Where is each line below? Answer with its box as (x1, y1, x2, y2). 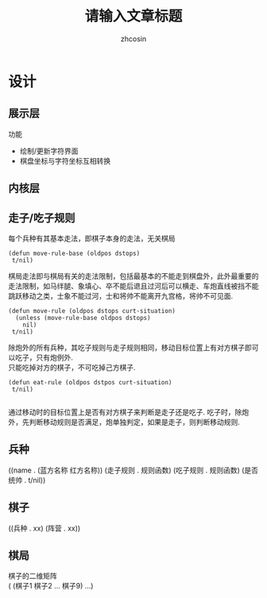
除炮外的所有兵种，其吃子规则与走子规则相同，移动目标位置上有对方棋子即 (8, 342, 252, 352)
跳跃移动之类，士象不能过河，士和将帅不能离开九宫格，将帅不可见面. (8, 291, 234, 300)
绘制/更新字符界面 (19, 146, 79, 156)
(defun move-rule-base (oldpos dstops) (8, 249, 141, 257)
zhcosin (120, 33, 147, 44)
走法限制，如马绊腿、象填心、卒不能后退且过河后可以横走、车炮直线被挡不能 (8, 281, 259, 291)
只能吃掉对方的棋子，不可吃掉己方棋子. (8, 362, 137, 372)
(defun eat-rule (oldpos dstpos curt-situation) (8, 378, 172, 386)
